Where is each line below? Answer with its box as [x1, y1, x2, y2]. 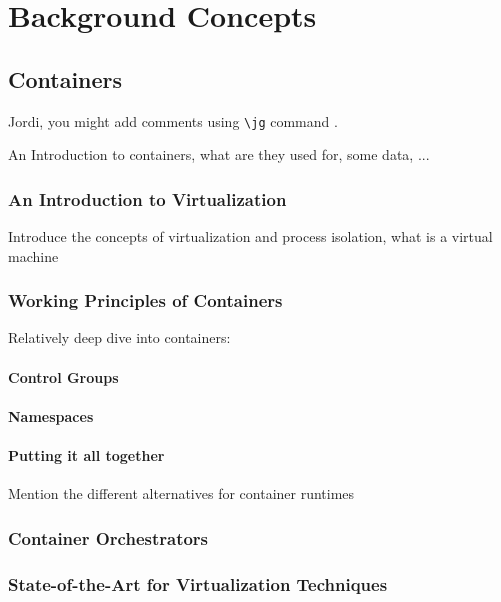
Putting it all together [8, 445, 165, 466]
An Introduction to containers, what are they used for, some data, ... [8, 144, 430, 165]
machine [8, 245, 59, 266]
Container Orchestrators [8, 525, 209, 550]
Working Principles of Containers [8, 288, 283, 313]
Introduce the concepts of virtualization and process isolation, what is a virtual [8, 226, 493, 247]
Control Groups [8, 366, 119, 387]
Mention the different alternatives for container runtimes [8, 483, 355, 504]
